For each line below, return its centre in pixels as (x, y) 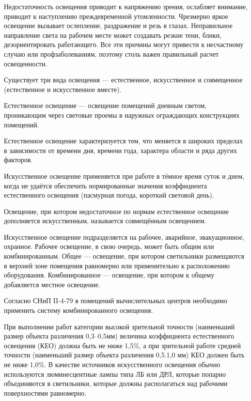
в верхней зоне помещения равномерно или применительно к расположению (117, 265)
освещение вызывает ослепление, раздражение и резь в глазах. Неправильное (118, 25)
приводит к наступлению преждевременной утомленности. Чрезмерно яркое (116, 16)
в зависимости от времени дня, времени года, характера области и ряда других (120, 150)
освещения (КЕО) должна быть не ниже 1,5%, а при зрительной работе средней (123, 345)
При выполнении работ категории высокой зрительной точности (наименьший (119, 326)
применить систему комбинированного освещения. (78, 310)
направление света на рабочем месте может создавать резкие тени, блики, (113, 35)
